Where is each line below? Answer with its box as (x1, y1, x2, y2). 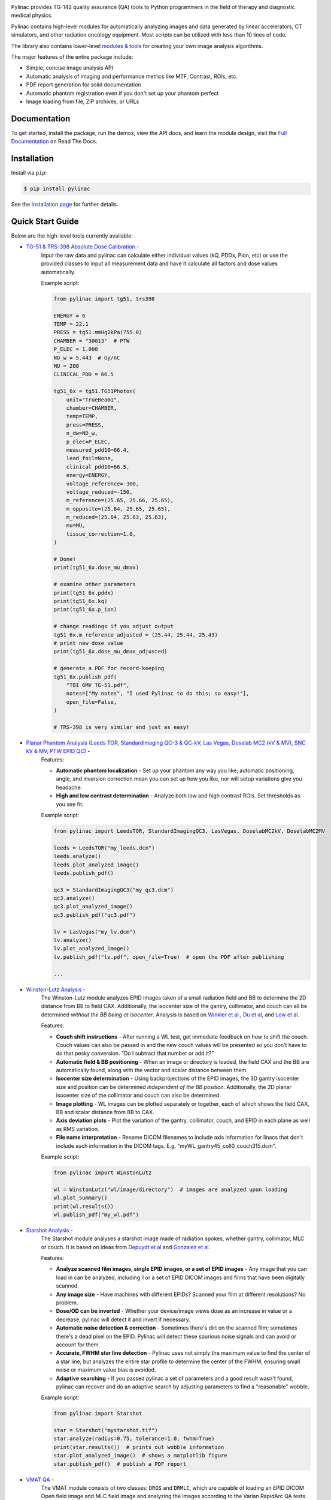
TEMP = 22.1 (53, 321, 89, 328)
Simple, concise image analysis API (26, 64, 114, 71)
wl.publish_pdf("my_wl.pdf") (53, 1211, 139, 1218)
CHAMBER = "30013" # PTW (53, 337, 130, 344)
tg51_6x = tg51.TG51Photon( (53, 388, 136, 395)
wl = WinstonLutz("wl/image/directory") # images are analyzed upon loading (53, 1186, 287, 1193)
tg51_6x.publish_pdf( (53, 673, 117, 680)
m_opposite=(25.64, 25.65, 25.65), (66, 505, 171, 512)
